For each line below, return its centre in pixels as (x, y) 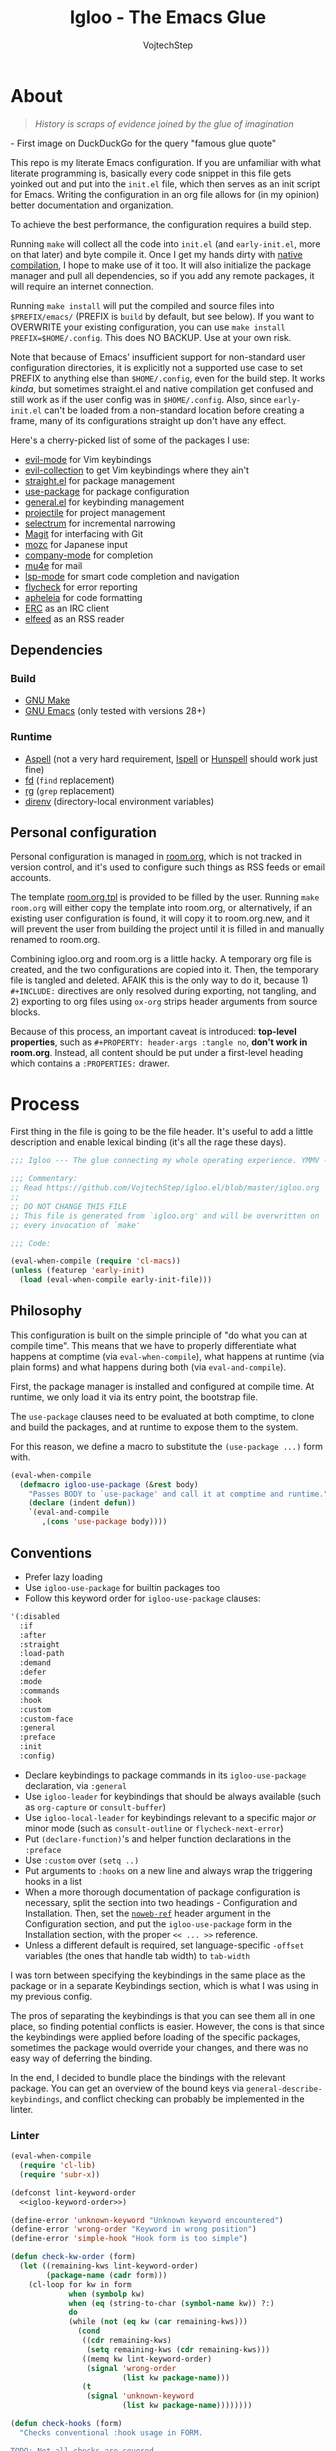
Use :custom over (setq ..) (82, 1860)
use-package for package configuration (107, 491)
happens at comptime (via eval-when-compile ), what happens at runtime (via (167, 1356)
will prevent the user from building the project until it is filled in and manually (167, 929)
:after (33, 1635)
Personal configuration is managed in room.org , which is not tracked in (156, 857)
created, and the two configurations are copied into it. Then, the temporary (164, 970)
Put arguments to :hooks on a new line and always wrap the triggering (168, 1870)
